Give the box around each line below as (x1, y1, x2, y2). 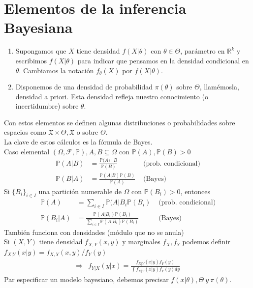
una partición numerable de (38, 186, 122, 196)
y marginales (122, 236, 160, 247)
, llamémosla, (199, 82, 239, 92)
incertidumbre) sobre (15, 101, 79, 111)
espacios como (4, 127, 46, 137)
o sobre (76, 127, 98, 137)
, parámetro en (180, 46, 225, 56)
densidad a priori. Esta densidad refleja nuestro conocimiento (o (15, 91, 208, 101)
